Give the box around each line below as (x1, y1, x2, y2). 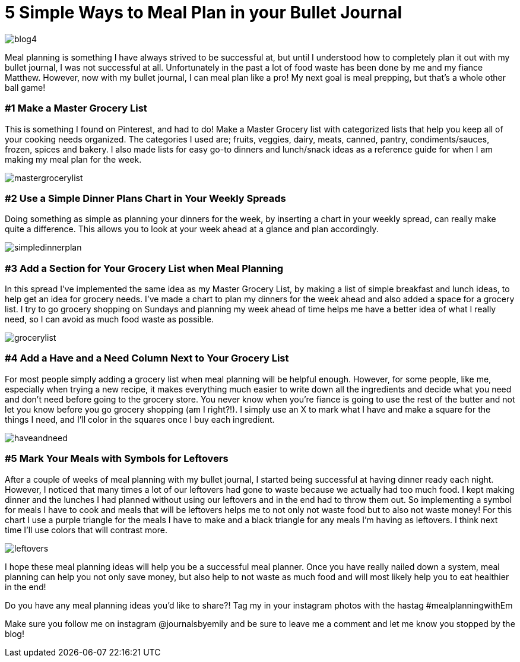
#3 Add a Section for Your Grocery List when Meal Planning (5, 262, 284, 274)
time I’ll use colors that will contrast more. (5, 524, 167, 535)
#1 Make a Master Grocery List (5, 102, 147, 115)
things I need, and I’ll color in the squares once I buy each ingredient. (5, 414, 275, 425)
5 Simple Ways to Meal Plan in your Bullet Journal (5, 2, 402, 23)
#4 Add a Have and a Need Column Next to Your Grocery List (5, 352, 289, 365)
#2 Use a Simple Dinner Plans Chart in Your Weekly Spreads (5, 192, 286, 204)
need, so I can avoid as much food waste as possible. (5, 314, 214, 324)
